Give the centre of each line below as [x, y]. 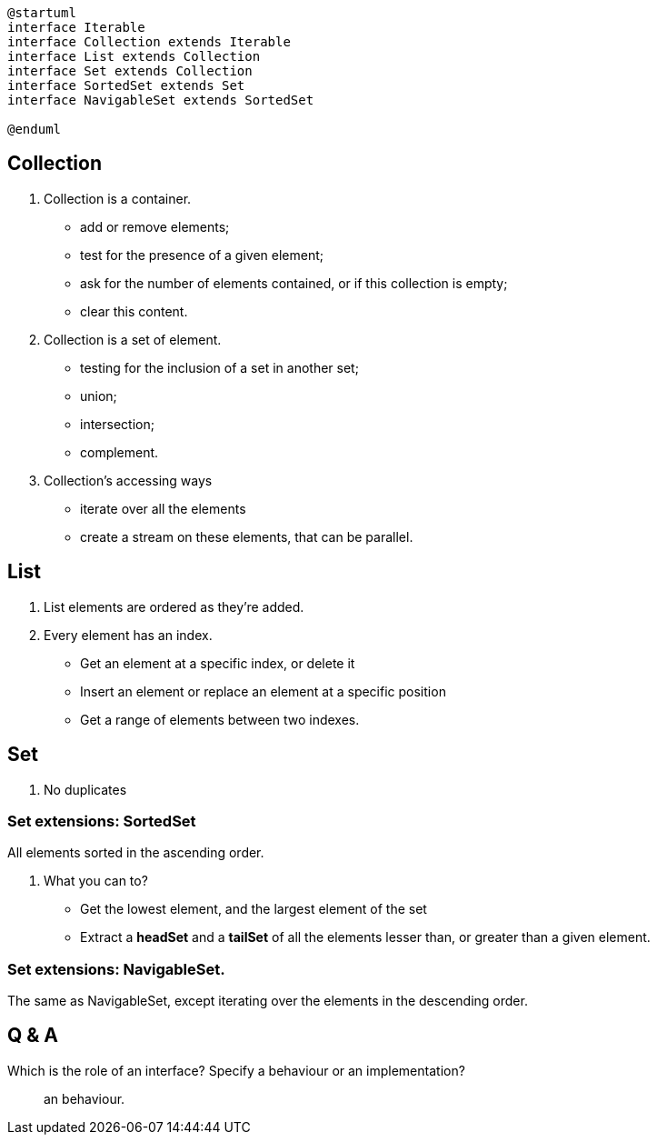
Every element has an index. [128, 635]
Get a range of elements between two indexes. [220, 719]
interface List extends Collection [134, 56]
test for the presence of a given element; [202, 255]
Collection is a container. [118, 198]
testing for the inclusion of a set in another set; [219, 367]
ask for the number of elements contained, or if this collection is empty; [294, 283]
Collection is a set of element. [133, 339]
